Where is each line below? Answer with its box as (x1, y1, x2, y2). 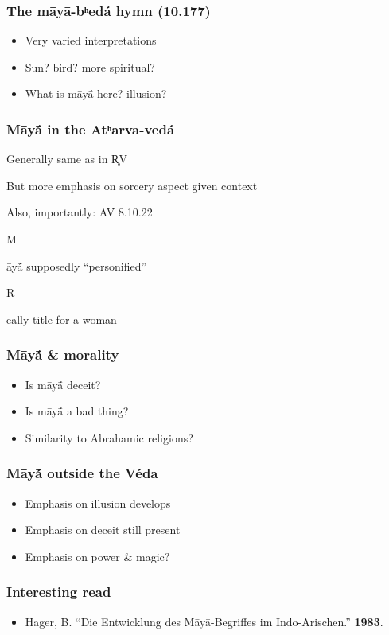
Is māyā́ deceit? (25, 376, 101, 392)
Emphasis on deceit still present (25, 521, 181, 538)
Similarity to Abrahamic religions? (25, 429, 193, 446)
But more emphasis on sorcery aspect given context (6, 177, 258, 193)
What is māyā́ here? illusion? (25, 85, 167, 102)
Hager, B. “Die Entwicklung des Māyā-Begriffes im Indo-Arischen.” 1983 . (25, 613, 383, 629)
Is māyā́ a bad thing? (25, 403, 129, 419)
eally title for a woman (6, 310, 117, 327)
